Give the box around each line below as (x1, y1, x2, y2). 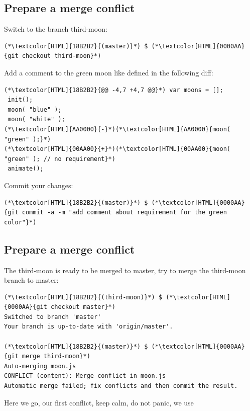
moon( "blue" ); (8, 106, 62, 113)
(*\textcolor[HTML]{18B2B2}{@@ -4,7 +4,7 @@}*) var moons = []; (4, 86, 223, 94)
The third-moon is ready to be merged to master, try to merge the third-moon (4, 265, 246, 275)
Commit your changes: (4, 180, 73, 190)
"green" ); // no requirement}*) (4, 155, 115, 162)
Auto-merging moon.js (4, 362, 76, 370)
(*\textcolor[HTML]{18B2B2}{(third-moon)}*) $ (4, 293, 162, 301)
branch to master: (4, 275, 59, 285)
